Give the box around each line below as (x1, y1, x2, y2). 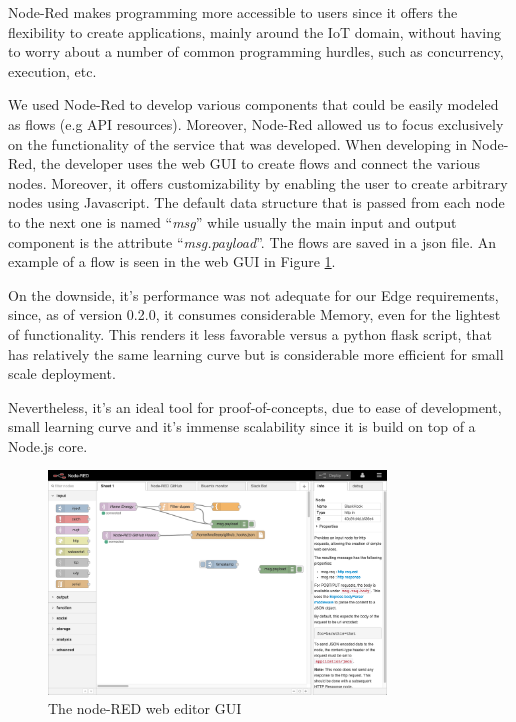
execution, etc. (8, 60, 97, 81)
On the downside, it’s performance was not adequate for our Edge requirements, (8, 284, 499, 305)
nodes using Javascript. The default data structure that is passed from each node (8, 192, 505, 213)
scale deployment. (8, 363, 116, 384)
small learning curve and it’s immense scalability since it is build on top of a (8, 416, 476, 437)
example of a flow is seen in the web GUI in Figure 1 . (8, 251, 336, 272)
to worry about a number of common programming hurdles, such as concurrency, (8, 41, 504, 62)
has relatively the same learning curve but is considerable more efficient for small (8, 343, 504, 364)
